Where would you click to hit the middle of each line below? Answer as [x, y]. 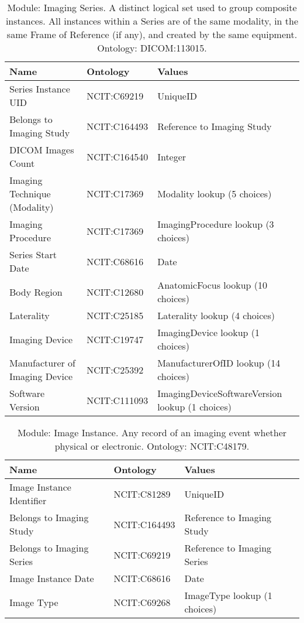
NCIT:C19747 [115, 339]
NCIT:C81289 [142, 494]
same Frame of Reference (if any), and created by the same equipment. [152, 34]
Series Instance [40, 89]
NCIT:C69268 [142, 602]
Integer [172, 156]
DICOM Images [42, 150]
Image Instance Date [52, 578]
